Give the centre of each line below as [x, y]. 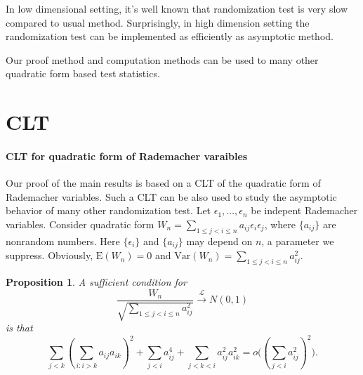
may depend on [219, 241]
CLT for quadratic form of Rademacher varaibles [127, 156]
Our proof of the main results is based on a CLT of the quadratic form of [163, 183]
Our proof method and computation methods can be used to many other [162, 59]
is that [19, 328]
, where [280, 224]
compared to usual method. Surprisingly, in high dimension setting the [158, 22]
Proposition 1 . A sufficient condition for [96, 281]
